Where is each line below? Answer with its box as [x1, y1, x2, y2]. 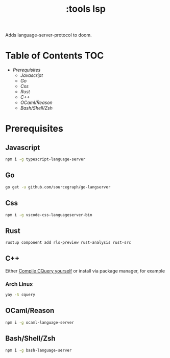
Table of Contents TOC [5, 50, 104, 61]
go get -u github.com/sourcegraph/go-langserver [5, 184, 111, 189]
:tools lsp [65, 3, 106, 15]
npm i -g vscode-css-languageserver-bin [5, 212, 93, 218]
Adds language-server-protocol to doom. [5, 32, 92, 38]
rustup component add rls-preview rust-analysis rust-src [5, 240, 131, 245]
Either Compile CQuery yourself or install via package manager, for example [5, 267, 165, 274]
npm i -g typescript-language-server [5, 157, 86, 162]
